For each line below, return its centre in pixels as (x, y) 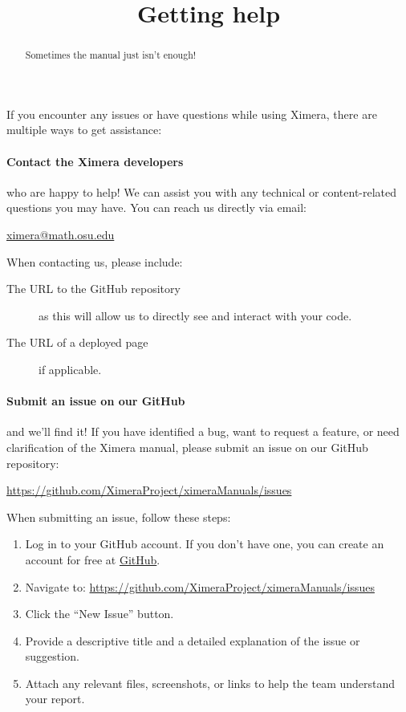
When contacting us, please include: (95, 261)
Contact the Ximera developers (95, 161)
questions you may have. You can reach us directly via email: (157, 207)
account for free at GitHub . (93, 559)
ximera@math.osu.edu (61, 234)
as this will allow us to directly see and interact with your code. (195, 315)
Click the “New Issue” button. (99, 614)
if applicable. (70, 369)
